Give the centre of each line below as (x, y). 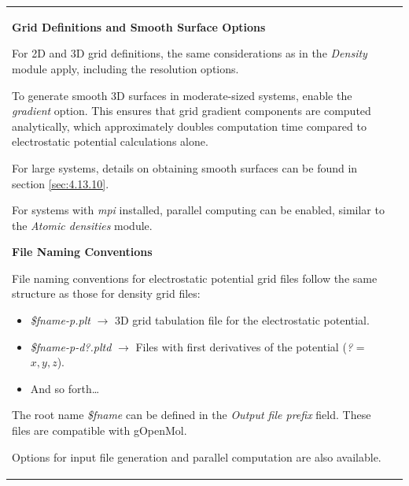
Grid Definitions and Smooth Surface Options (139, 26)
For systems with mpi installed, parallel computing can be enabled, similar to (198, 210)
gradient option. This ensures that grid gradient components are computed (192, 111)
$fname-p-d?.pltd (71, 346)
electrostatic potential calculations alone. (110, 141)
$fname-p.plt (60, 320)
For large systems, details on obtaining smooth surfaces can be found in (185, 167)
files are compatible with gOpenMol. (99, 430)
